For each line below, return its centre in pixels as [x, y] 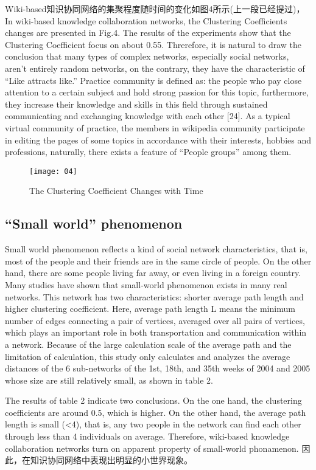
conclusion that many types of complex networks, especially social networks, [147, 56]
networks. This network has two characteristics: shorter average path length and [154, 296]
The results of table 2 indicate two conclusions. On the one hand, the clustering [153, 400]
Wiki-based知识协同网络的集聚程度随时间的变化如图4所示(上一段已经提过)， [155, 9]
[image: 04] [53, 171]
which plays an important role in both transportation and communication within [156, 332]
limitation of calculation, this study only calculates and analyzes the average [148, 356]
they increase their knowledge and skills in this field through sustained [136, 104]
